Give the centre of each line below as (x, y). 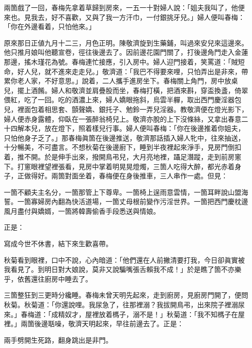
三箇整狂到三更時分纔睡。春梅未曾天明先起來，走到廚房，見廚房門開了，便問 (126, 295)
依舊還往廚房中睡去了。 (55, 278)
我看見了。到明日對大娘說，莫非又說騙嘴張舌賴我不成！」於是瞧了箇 (112, 269)
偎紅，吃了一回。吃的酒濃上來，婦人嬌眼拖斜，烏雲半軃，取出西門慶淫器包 (123, 100)
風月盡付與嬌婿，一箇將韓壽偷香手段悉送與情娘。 (82, 211)
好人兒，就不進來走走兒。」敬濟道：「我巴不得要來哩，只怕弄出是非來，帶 (133, 71)
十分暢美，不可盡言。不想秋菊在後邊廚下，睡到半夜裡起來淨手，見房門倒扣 (123, 147)
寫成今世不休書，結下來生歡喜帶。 (58, 244)
